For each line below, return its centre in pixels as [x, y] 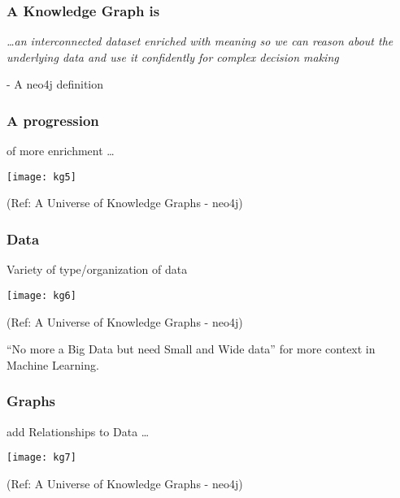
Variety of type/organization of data [97, 269]
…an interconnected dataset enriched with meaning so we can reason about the [200, 41]
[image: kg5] [41, 177]
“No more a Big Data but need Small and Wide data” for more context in [191, 349]
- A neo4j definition [55, 84]
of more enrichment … [61, 151]
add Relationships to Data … [78, 431]
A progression [53, 120]
